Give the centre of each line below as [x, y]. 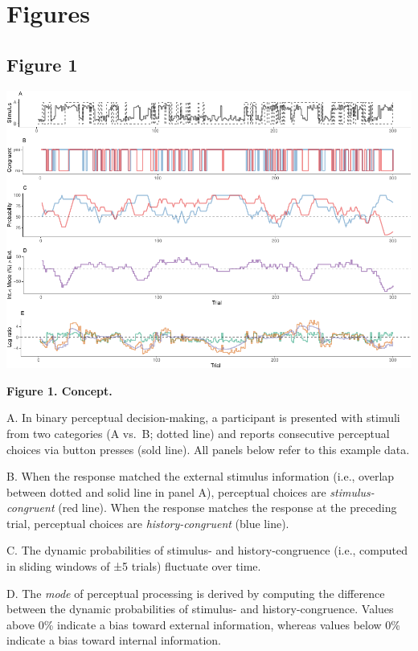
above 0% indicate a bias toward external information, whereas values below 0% [203, 624]
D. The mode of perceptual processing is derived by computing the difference [196, 593]
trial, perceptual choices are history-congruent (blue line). [148, 523]
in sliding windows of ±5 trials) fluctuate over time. [134, 566]
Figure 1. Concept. [59, 390]
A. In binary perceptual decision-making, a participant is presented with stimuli [203, 418]
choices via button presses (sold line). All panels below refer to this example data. [208, 449]
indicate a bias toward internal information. [114, 640]
